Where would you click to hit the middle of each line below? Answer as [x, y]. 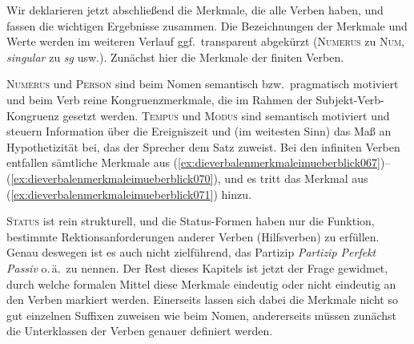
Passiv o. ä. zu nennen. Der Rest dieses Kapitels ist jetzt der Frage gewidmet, [197, 267]
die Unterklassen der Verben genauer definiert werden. [140, 331]
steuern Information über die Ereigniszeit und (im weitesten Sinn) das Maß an [199, 131]
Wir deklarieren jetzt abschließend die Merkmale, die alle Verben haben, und [195, 10]
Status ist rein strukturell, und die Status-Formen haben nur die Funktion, [191, 221]
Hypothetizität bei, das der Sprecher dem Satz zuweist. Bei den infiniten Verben [203, 146]
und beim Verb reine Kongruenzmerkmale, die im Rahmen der [159, 99]
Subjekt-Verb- [350, 99]
